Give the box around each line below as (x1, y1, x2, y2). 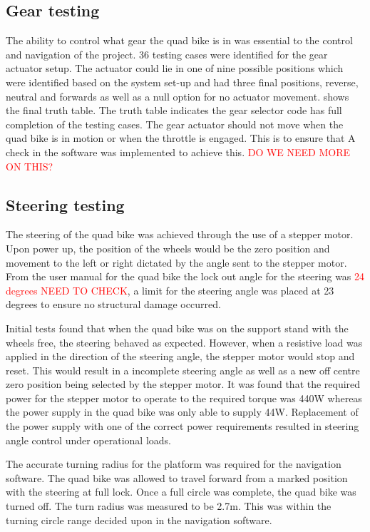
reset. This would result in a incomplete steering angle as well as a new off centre (6, 362, 360, 377)
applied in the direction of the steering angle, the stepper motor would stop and (6, 349, 355, 364)
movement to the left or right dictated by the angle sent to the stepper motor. (6, 255, 347, 270)
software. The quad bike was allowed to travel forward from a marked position (6, 470, 348, 485)
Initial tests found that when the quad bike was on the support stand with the (6, 320, 349, 335)
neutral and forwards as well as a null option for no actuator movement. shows (6, 88, 349, 103)
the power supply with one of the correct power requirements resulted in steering (6, 419, 359, 434)
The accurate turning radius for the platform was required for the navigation (6, 456, 341, 471)
